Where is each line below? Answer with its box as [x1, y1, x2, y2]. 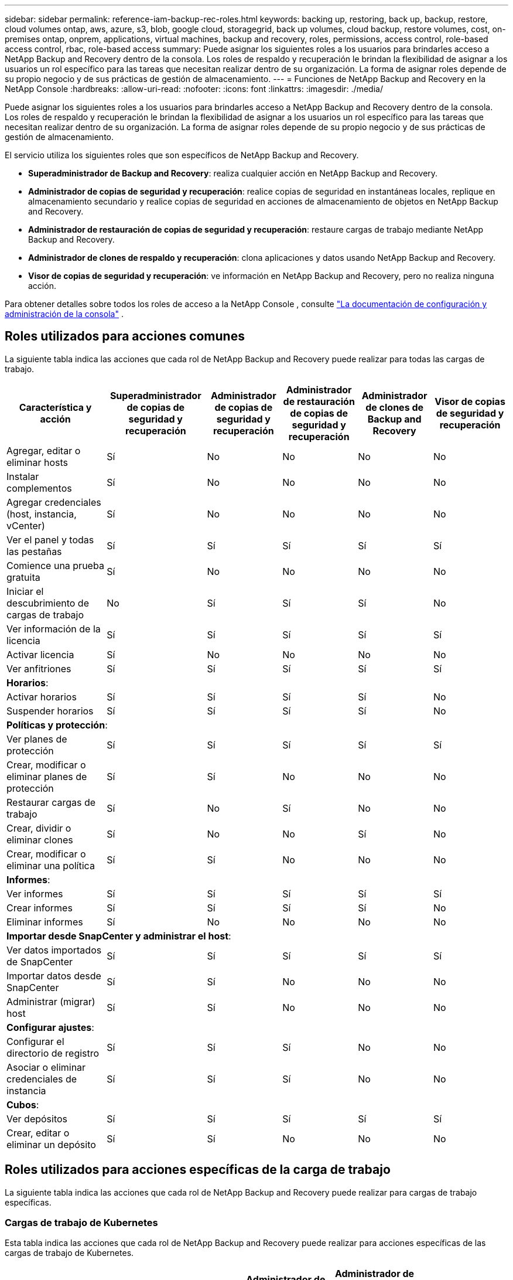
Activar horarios [6, 690, 77, 703]
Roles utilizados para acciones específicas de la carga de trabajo [5, 1162, 391, 1177]
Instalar [6, 470, 39, 482]
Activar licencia [6, 648, 74, 661]
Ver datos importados [6, 944, 102, 956]
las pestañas [6, 545, 62, 557]
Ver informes [6, 887, 63, 900]
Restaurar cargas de [6, 796, 96, 808]
